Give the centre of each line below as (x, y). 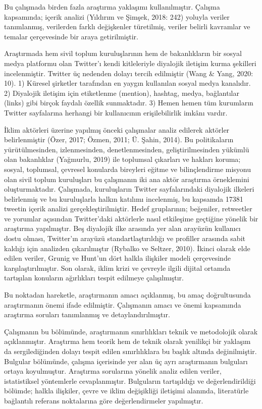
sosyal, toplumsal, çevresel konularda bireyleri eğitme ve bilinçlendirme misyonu (128, 169)
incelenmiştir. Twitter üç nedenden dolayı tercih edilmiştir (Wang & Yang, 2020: (129, 73)
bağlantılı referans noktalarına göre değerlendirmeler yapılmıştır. (104, 400)
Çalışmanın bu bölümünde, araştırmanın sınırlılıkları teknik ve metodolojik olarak (131, 331)
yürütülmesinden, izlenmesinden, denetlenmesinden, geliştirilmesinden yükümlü (127, 149)
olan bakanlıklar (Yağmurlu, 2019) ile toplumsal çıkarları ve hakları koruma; (122, 159)
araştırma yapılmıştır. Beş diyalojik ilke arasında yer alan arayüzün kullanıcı (122, 228)
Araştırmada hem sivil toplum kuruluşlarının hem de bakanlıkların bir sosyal (123, 53)
